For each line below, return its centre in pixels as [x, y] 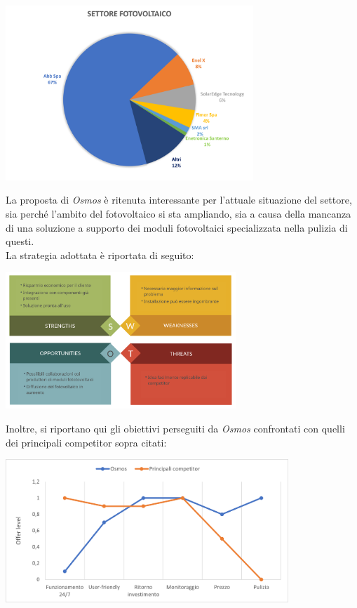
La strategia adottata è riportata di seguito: [100, 255]
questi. [20, 241]
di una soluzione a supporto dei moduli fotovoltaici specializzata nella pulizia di [177, 227]
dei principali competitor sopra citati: [86, 442]
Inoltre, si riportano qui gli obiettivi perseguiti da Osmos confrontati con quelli [175, 429]
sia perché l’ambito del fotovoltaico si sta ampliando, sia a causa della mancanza [178, 213]
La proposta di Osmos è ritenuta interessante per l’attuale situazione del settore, [179, 200]
